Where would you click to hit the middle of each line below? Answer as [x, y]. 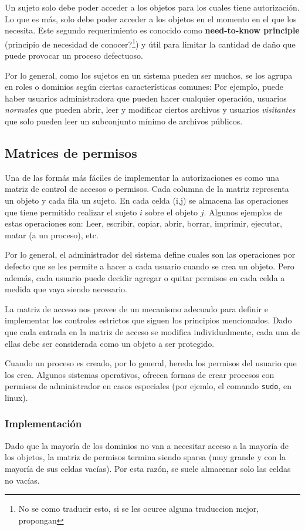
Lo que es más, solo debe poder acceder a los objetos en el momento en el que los [151, 18]
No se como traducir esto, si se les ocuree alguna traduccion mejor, [139, 509]
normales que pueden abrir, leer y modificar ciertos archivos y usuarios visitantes [150, 109]
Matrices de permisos [71, 152]
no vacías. [22, 480]
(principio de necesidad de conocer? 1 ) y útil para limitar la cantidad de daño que [150, 43]
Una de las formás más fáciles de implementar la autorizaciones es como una [142, 177]
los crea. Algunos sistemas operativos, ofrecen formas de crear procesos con [140, 374]
